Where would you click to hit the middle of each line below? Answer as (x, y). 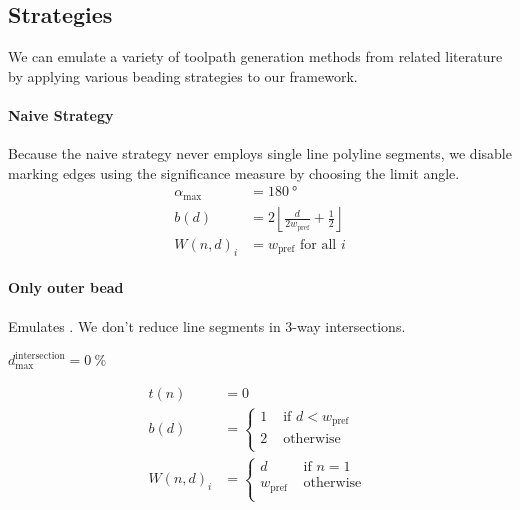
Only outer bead (66, 287)
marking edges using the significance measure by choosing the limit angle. (234, 172)
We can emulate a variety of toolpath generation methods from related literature (255, 56)
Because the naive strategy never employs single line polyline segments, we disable (260, 153)
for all (318, 244)
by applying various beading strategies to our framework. (183, 75)
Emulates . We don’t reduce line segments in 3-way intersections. (207, 325)
